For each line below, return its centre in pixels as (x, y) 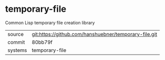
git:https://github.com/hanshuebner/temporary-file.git (95, 34)
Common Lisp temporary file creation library (50, 23)
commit (16, 42)
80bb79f (42, 42)
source (16, 34)
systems (17, 50)
